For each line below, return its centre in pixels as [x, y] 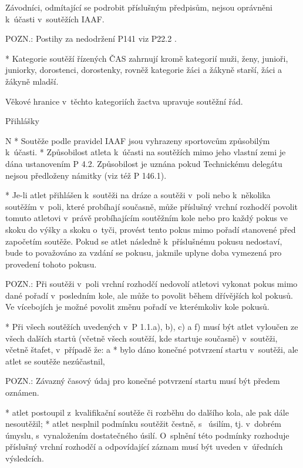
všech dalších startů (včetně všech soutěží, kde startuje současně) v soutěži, [142, 338]
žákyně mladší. [32, 81]
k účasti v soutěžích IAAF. [55, 19]
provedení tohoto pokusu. [51, 264]
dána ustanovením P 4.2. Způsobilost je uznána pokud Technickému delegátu [144, 163]
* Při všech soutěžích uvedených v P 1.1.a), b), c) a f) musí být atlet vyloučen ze [152, 327]
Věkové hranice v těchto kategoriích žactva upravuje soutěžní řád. [124, 101]
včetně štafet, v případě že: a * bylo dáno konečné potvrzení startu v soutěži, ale [152, 350]
